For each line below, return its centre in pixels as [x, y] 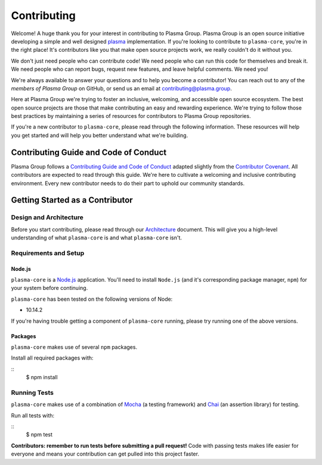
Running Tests [32, 392]
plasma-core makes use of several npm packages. [74, 347]
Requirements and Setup [48, 253]
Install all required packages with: [52, 358]
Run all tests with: [33, 415]
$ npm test [39, 435]
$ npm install [42, 377]
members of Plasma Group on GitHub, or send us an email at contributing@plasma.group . [121, 88]
